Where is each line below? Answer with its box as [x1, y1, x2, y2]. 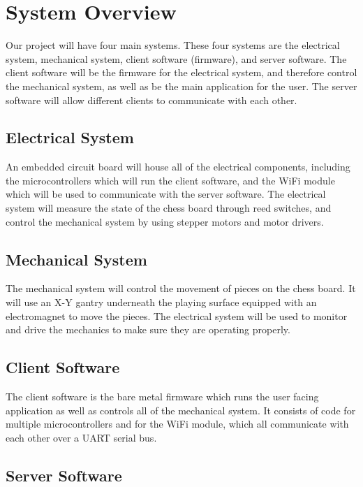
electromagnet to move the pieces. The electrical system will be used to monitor [6, 308, 348, 323]
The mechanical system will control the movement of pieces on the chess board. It [6, 281, 356, 296]
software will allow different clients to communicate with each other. [6, 92, 297, 107]
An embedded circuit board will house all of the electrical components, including [6, 159, 350, 174]
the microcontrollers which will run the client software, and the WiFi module [6, 173, 335, 187]
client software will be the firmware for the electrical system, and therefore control [6, 65, 357, 80]
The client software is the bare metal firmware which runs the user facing [6, 389, 319, 404]
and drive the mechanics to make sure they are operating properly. [6, 322, 290, 337]
